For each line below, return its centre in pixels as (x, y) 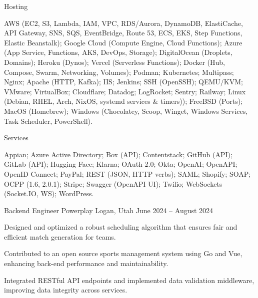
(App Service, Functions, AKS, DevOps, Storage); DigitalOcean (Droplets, (118, 52)
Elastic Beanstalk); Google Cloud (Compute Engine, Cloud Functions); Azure (123, 42)
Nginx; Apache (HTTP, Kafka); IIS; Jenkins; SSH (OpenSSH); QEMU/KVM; (123, 82)
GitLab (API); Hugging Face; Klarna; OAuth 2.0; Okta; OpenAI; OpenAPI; (121, 164)
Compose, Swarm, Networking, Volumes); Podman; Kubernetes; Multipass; (119, 72)
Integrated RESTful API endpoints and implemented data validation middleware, (129, 280)
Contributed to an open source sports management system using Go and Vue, (123, 253)
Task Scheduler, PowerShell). (48, 121)
